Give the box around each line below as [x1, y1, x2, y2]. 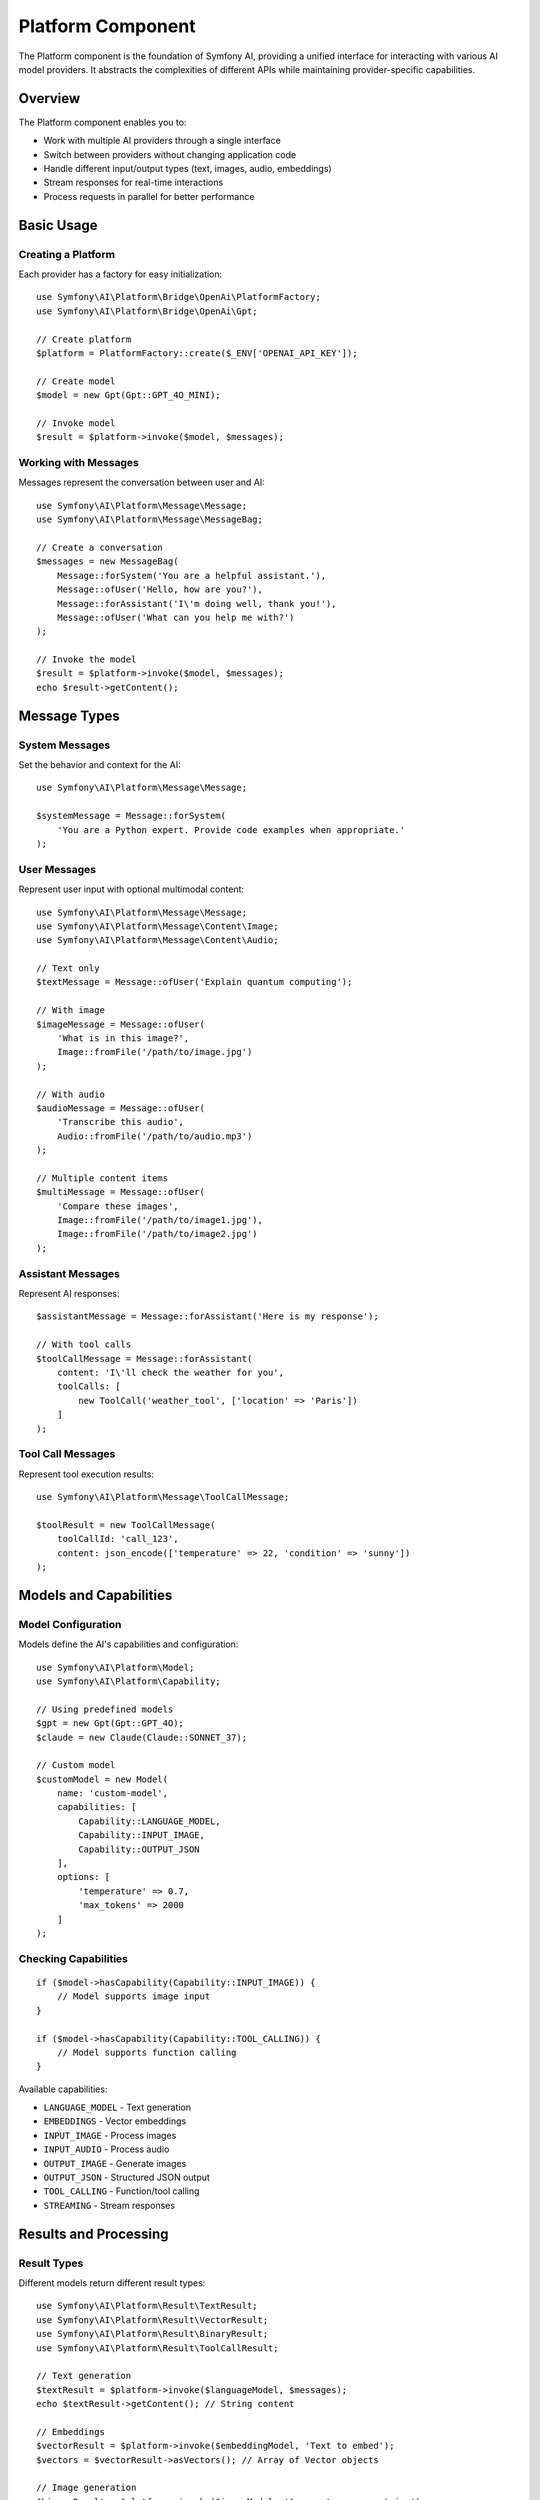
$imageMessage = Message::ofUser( [36, 1018, 205, 1030]
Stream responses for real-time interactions [43, 176, 224, 189]
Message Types [18, 707, 120, 724]
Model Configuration [18, 1617, 122, 1631]
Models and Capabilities [18, 1586, 173, 1604]
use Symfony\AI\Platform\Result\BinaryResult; [36, 2328, 269, 2340]
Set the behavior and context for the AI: [18, 759, 181, 771]
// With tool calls [36, 1339, 132, 1350]
